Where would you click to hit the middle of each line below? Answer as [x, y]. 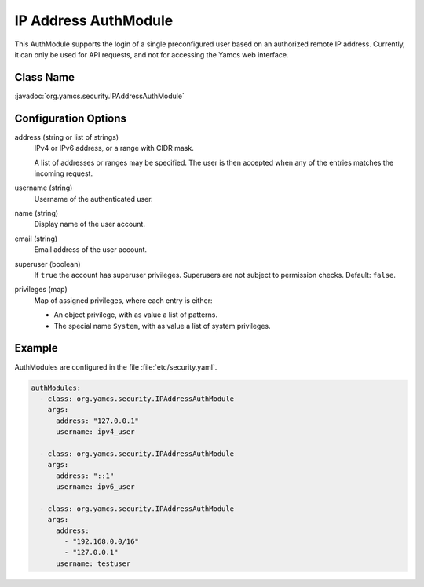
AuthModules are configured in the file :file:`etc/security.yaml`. [116, 367]
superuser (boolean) [48, 264]
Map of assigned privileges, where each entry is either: [123, 300]
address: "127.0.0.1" [97, 421]
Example [36, 348]
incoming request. [64, 173]
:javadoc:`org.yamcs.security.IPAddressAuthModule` [99, 96]
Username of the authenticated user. [93, 199]
